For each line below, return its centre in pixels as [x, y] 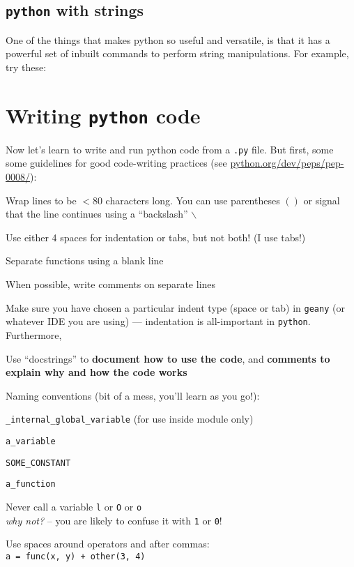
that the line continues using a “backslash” [97, 214]
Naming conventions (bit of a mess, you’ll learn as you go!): [133, 395]
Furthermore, [34, 334]
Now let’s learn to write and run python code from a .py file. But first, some [170, 149]
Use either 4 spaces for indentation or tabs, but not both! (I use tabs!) [156, 237]
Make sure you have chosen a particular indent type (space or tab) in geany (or [175, 307]
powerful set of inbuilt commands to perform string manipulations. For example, [177, 53]
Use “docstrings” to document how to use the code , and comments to [168, 358]
